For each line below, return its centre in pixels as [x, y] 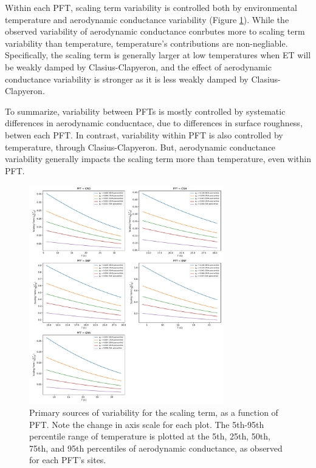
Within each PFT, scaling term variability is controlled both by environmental [151, 7]
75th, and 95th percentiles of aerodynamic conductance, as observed [156, 448]
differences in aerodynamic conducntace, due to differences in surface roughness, [154, 123]
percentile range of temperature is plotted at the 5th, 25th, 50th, [150, 436]
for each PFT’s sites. [68, 460]
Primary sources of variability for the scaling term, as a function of [154, 412]
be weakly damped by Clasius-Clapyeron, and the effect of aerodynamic [138, 66]
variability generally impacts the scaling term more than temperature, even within [158, 159]
